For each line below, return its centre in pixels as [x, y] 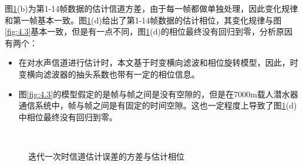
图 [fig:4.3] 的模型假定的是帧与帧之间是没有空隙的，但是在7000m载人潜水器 [158, 94]
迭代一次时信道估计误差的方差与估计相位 [106, 156]
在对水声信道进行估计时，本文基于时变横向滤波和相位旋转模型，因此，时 [158, 62]
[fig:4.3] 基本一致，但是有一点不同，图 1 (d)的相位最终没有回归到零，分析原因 [149, 31]
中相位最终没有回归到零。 [68, 116]
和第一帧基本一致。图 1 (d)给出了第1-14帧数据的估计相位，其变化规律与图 [143, 20]
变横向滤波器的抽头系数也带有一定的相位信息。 [109, 74]
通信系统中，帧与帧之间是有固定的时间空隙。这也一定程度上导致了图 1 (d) [158, 105]
